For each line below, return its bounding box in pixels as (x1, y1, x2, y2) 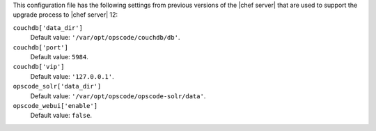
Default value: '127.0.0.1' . (30, 72, 114, 80)
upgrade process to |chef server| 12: (13, 10, 118, 19)
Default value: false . (30, 111, 93, 120)
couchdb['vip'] (13, 63, 65, 71)
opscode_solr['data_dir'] (13, 82, 102, 91)
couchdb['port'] (13, 43, 69, 52)
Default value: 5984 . (30, 52, 88, 61)
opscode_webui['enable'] (13, 102, 97, 109)
